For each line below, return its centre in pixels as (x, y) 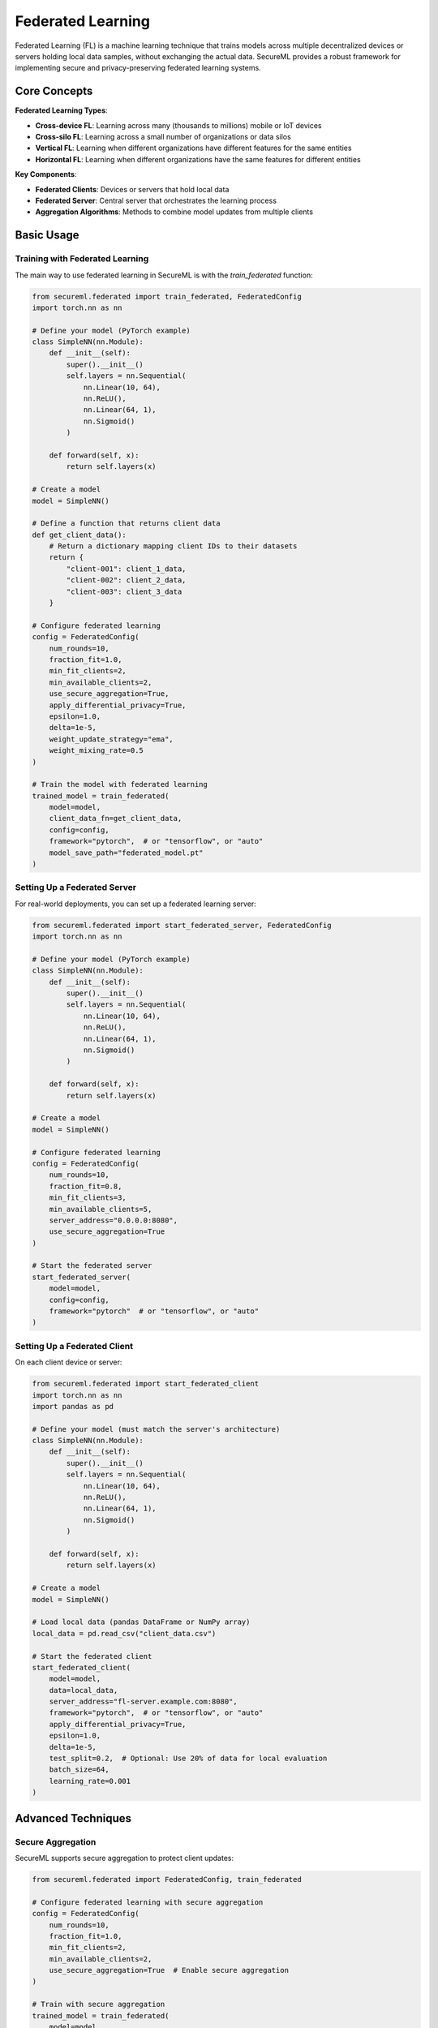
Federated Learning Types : (62, 110)
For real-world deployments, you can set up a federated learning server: (136, 904)
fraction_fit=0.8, (86, 1186)
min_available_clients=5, (101, 1209)
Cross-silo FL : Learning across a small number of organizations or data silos (163, 137)
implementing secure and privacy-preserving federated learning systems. (138, 68)
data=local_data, (84, 1690)
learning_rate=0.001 (90, 1781)
